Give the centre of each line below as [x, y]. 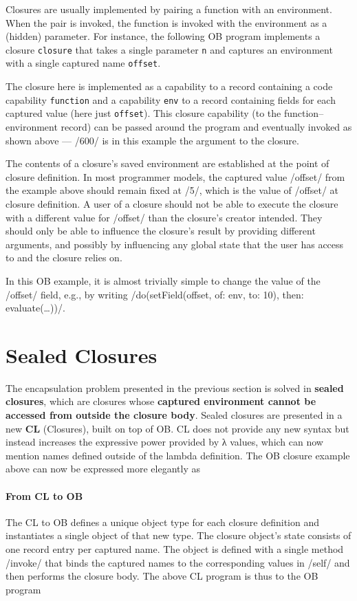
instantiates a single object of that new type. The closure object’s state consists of [178, 535]
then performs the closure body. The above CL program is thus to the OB [162, 576]
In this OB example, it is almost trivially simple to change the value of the [163, 280]
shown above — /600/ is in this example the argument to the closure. [152, 140]
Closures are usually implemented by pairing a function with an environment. [169, 9]
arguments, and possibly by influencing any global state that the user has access [175, 244]
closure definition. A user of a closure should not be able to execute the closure [172, 203]
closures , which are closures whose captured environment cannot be [161, 401]
